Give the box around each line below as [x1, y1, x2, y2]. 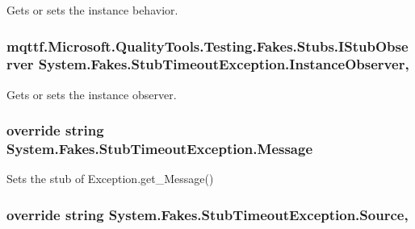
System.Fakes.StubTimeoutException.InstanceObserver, [38, 54, 409, 74]
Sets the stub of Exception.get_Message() [6, 170, 214, 187]
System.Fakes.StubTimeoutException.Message [6, 139, 313, 159]
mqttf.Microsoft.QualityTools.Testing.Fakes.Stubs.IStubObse [6, 35, 409, 56]
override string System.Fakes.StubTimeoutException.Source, [6, 204, 409, 224]
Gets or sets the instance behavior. [6, 2, 178, 18]
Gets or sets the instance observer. [6, 85, 177, 102]
